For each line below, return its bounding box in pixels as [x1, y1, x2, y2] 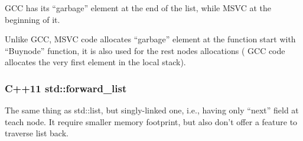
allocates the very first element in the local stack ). [5, 56, 186, 68]
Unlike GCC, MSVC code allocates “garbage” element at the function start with [5, 33, 296, 45]
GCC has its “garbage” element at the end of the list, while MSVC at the [5, 2, 272, 14]
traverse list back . [5, 127, 69, 139]
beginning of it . [5, 13, 60, 25]
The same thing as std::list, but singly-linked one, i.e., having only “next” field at [5, 104, 299, 116]
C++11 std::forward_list [5, 80, 127, 95]
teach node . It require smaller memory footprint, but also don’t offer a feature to [5, 115, 298, 127]
